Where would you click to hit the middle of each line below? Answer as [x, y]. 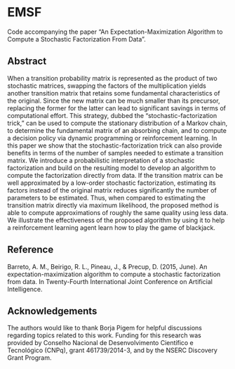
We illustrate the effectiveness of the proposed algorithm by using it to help [116, 220]
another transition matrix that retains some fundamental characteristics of [114, 93]
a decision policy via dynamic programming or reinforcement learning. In [112, 138]
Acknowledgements [52, 311]
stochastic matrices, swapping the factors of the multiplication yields [107, 86]
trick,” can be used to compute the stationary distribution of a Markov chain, [117, 123]
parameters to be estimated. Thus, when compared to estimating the [106, 198]
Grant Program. [29, 358]
